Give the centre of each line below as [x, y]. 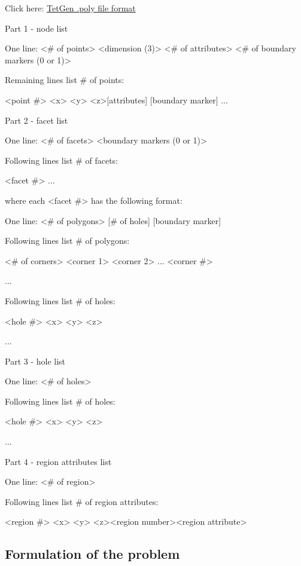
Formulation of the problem [92, 554]
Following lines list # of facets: [62, 160]
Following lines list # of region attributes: [82, 501]
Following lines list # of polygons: [67, 241]
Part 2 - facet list [37, 120]
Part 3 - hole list [35, 361]
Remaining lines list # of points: [65, 80]
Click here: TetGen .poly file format [70, 8]
